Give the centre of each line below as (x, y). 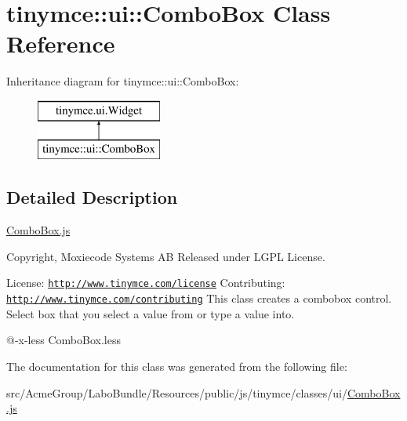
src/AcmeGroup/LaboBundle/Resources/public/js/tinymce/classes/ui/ (177, 392)
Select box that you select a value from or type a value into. (151, 313)
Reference (61, 44)
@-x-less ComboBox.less (64, 340)
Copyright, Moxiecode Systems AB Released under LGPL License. (166, 256)
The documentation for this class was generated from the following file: (177, 366)
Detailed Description (92, 197)
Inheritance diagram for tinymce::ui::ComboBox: (123, 81)
